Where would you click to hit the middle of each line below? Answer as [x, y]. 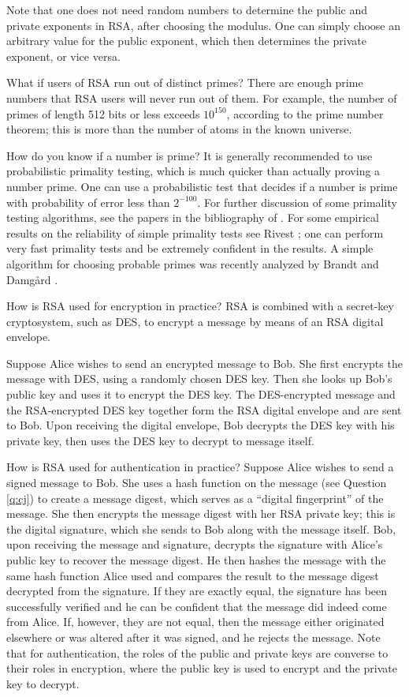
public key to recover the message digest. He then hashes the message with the [196, 560]
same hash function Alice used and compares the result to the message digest [193, 575]
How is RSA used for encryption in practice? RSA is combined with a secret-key [200, 306]
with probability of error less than [88, 202]
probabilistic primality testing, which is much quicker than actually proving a [193, 171]
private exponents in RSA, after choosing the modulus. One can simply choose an [203, 25]
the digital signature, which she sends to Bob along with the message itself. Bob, [201, 528]
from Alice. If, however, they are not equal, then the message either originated [195, 622]
